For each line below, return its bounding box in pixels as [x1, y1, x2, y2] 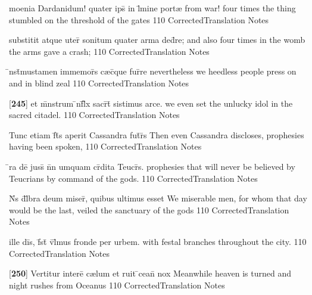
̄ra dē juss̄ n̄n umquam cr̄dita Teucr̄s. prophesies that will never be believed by [9, 160, 295, 172]
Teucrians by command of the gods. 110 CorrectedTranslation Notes [9, 172, 258, 184]
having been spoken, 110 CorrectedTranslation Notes [9, 140, 202, 153]
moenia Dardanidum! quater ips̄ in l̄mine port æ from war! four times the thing [9, 2, 296, 14]
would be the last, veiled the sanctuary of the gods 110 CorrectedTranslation [9, 203, 289, 216]
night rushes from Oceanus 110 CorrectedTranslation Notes [9, 278, 225, 291]
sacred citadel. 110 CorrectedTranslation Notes [9, 108, 180, 121]
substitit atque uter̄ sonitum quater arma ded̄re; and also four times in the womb [9, 33, 305, 46]
